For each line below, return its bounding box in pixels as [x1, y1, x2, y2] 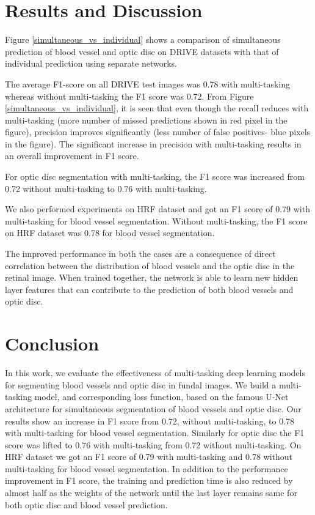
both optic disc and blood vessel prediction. [5, 498, 168, 511]
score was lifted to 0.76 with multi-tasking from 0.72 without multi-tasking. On [5, 438, 302, 451]
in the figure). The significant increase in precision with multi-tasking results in [5, 137, 302, 150]
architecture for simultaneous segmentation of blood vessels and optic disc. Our [5, 402, 302, 415]
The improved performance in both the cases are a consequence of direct [5, 247, 276, 260]
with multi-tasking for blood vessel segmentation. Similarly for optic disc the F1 [5, 426, 305, 439]
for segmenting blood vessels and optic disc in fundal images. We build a [5, 378, 277, 391]
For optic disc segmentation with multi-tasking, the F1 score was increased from [5, 170, 305, 183]
